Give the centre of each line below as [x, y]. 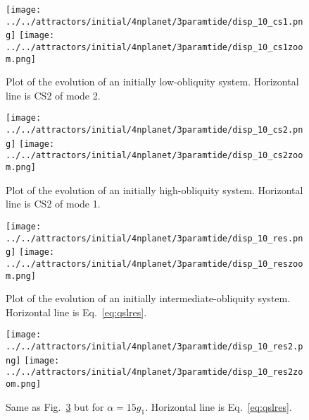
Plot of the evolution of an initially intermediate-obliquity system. [148, 298]
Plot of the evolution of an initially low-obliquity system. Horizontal [152, 82]
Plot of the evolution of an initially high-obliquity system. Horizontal [154, 190]
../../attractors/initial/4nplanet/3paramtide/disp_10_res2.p [154, 347]
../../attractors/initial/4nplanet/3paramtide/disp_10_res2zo [154, 372]
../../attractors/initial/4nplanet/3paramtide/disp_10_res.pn [154, 238]
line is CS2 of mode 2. [53, 95]
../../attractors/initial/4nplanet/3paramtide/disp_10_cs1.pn [154, 22]
